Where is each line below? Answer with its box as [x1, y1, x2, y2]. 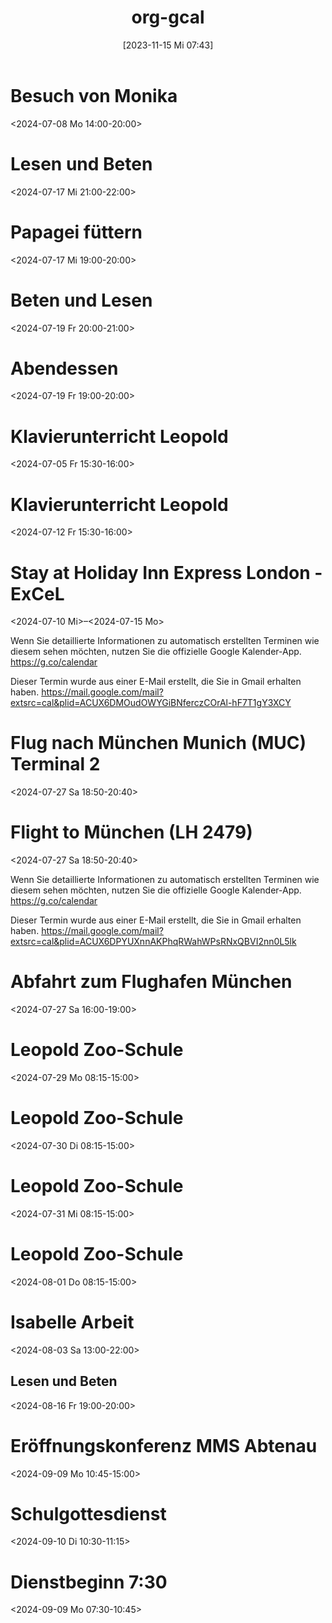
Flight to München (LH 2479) [10, 821, 253, 844]
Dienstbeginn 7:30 [10, 1571, 168, 1593]
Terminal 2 [10, 753, 101, 776]
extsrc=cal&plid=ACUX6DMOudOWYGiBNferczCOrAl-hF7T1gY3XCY [10, 697, 292, 709]
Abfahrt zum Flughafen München [10, 971, 293, 993]
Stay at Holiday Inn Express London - [10, 561, 323, 584]
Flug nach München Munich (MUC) [10, 732, 307, 755]
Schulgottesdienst [10, 1502, 167, 1525]
